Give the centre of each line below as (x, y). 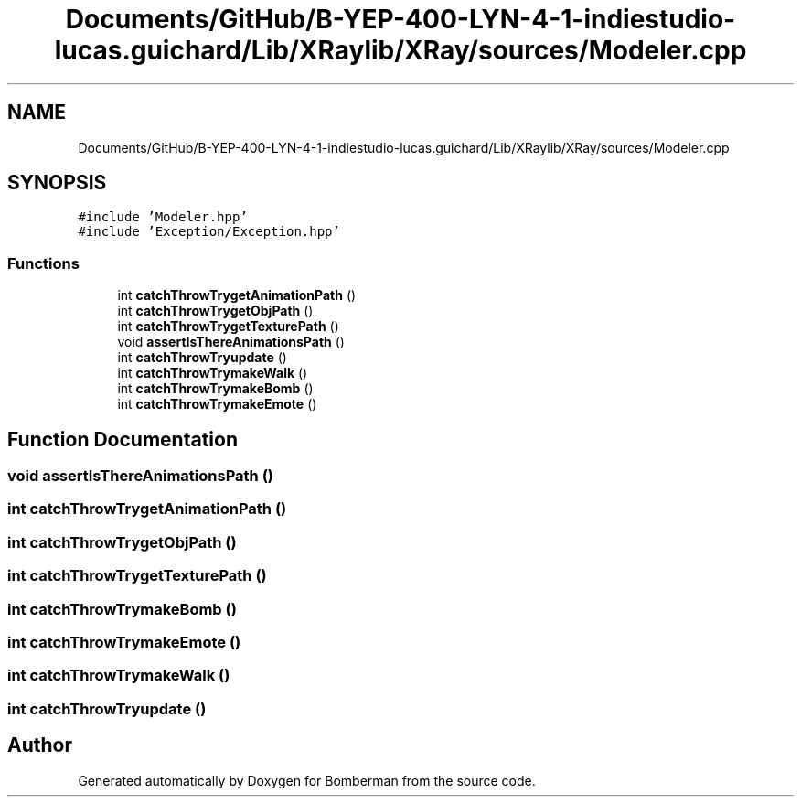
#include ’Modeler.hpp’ (163, 217)
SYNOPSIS (57, 183)
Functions (43, 263)
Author (40, 745)
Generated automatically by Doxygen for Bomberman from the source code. (307, 780)
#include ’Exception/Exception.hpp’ (209, 232)
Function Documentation (123, 439)
